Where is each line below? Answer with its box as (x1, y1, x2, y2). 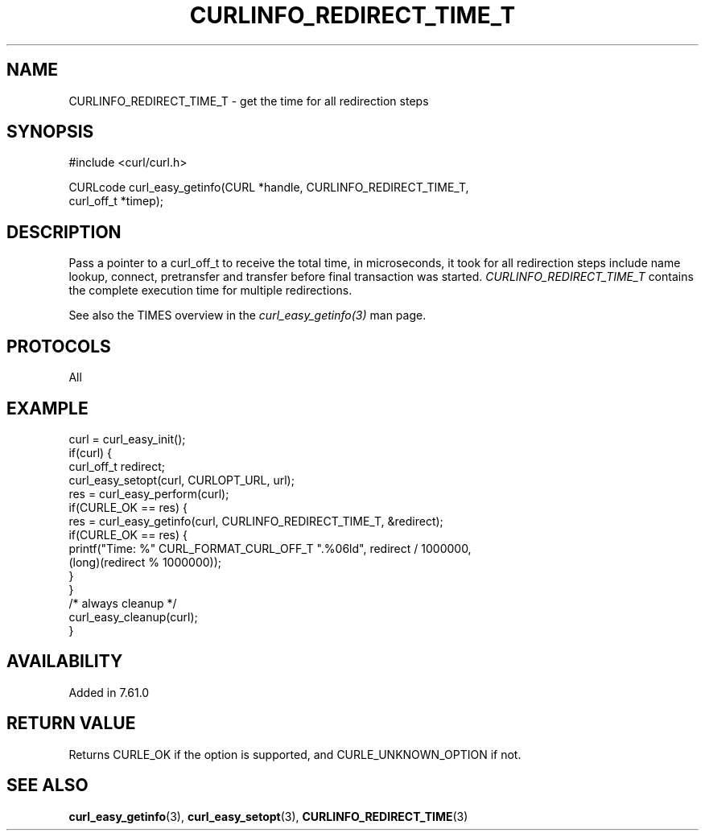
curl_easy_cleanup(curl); (68, 609, 198, 624)
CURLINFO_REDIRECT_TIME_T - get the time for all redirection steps (68, 93, 429, 108)
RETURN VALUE (6, 713, 136, 734)
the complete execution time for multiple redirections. (68, 283, 352, 298)
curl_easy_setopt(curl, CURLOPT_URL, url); (68, 472, 295, 487)
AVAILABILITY (6, 651, 123, 672)
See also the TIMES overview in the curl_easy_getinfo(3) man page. (68, 308, 427, 323)
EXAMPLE (6, 398, 89, 418)
